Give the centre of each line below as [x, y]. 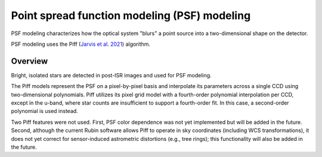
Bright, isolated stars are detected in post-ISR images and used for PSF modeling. [111, 75]
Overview [30, 61]
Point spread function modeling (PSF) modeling [131, 15]
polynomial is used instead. [45, 111]
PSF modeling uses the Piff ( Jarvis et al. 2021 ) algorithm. [81, 44]
